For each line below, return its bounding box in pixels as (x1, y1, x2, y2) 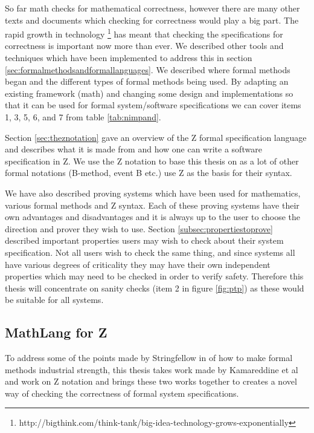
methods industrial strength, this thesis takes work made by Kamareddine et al (5, 363, 298, 376)
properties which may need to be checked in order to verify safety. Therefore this (5, 270, 304, 282)
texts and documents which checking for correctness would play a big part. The (5, 13, 299, 26)
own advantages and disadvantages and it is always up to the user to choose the (5, 210, 300, 223)
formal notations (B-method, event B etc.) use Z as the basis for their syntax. (5, 166, 292, 179)
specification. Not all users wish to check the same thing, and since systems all (5, 246, 295, 258)
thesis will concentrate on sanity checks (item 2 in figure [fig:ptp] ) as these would (5, 281, 304, 294)
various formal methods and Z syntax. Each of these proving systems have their (5, 198, 300, 211)
